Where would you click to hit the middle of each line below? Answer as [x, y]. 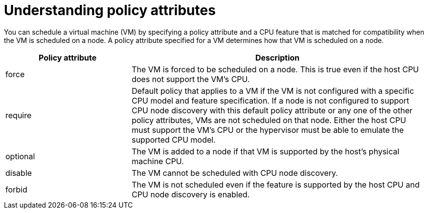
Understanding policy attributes [110, 10]
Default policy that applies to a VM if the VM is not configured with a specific [273, 91]
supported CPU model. [174, 139]
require [19, 115]
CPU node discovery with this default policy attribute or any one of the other [272, 110]
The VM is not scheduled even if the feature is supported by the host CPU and [276, 184]
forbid [16, 189]
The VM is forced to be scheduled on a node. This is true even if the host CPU [275, 69]
